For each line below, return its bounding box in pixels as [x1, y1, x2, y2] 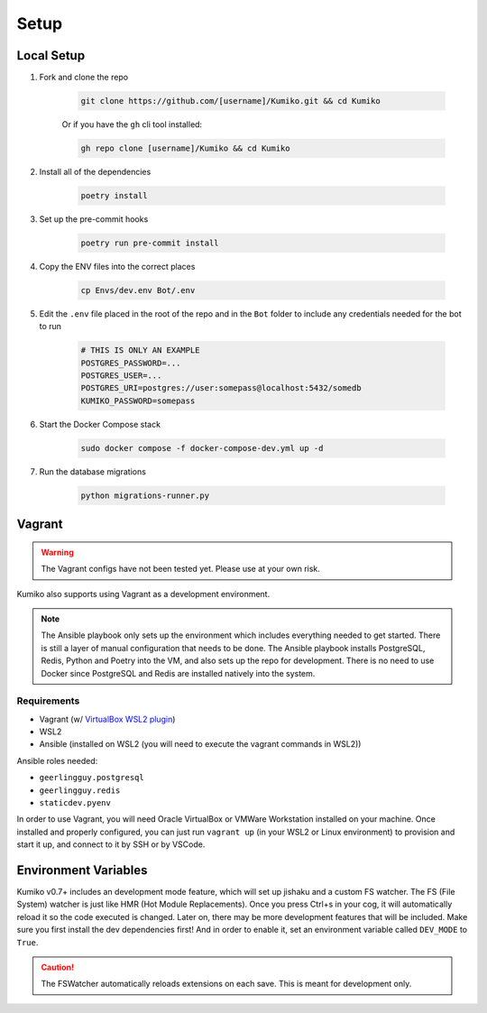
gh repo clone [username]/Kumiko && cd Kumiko [80, 143, 290, 153]
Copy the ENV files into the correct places [39, 261, 196, 272]
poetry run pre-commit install [80, 237, 220, 248]
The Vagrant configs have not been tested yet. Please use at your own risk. [41, 564, 320, 575]
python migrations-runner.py [80, 490, 210, 501]
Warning [41, 547, 74, 557]
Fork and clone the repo [39, 72, 129, 83]
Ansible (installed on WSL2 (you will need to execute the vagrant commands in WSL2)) [39, 739, 362, 750]
